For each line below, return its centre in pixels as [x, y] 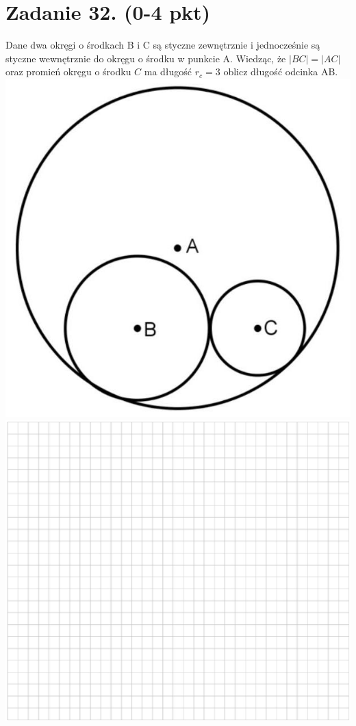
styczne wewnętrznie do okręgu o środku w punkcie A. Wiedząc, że [146, 58]
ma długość [168, 72]
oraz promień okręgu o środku [68, 72]
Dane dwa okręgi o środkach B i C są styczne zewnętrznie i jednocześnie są [163, 45]
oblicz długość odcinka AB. [281, 72]
